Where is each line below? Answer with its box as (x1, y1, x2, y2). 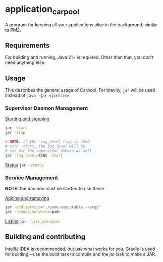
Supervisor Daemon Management (5, 105, 88, 112)
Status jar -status (5, 162, 44, 168)
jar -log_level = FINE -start (5, 153, 63, 158)
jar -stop (5, 130, 26, 135)
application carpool (5, 3, 79, 16)
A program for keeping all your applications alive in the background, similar (5, 21, 159, 28)
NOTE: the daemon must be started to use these (5, 186, 104, 191)
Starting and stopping (5, 116, 50, 122)
